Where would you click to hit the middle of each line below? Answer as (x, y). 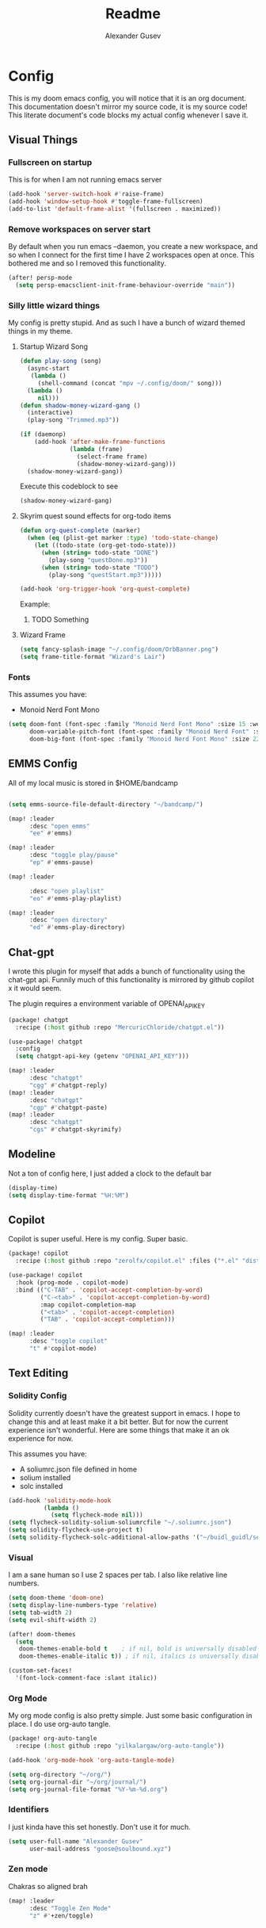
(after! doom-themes (42, 1634)
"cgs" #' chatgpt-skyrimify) (76, 1130)
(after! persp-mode (40, 278)
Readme (133, 14)
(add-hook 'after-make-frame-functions (100, 442)
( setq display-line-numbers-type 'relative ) (83, 1605)
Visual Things (43, 140)
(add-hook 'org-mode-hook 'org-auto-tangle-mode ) (92, 1760)
